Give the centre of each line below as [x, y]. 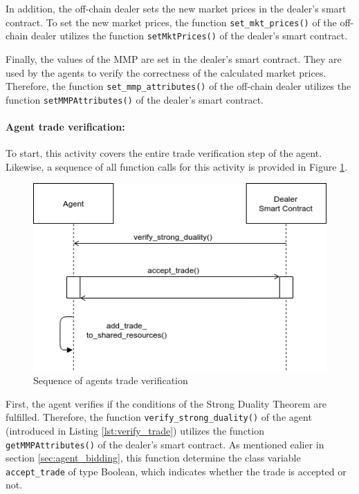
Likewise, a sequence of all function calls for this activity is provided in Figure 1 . [177, 166]
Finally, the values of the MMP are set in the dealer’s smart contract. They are [174, 58]
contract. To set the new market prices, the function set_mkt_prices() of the [171, 22]
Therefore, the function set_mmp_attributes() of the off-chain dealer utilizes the [178, 86]
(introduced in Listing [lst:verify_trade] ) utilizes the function [135, 430]
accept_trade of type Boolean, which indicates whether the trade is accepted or [176, 471]
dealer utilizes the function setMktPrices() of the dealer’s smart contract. [189, 36]
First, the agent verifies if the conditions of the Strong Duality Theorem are [166, 403]
